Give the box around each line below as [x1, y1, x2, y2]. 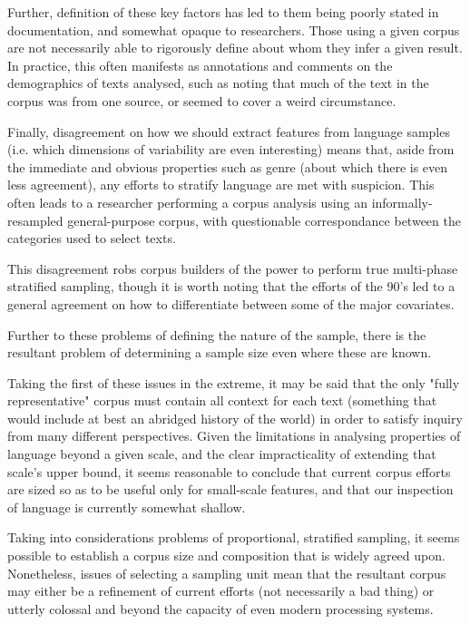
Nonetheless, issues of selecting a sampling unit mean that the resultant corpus [7, 563, 446, 582]
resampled [7, 210, 64, 229]
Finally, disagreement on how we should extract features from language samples [7, 122, 450, 141]
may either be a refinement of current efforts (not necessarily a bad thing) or [7, 581, 435, 600]
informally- [371, 192, 433, 211]
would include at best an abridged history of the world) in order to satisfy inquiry [7, 408, 463, 427]
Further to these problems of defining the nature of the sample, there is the [7, 325, 426, 344]
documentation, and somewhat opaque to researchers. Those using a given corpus [7, 20, 460, 39]
